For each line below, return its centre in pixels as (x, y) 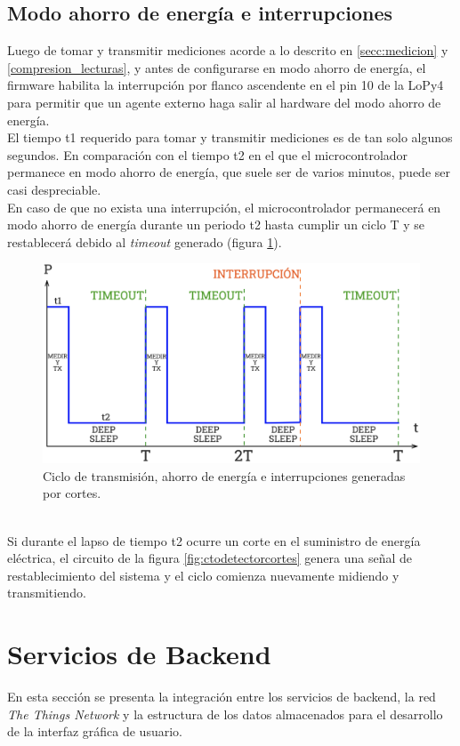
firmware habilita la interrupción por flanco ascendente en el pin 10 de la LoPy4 (226, 85)
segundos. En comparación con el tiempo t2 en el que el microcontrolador (208, 154)
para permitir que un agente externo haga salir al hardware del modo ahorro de (224, 102)
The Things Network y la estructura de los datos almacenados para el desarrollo (225, 714)
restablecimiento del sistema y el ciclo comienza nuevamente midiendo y (203, 575)
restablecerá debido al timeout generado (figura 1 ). (145, 241)
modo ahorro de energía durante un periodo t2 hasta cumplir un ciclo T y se (216, 225)
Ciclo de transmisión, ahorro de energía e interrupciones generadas (224, 475)
